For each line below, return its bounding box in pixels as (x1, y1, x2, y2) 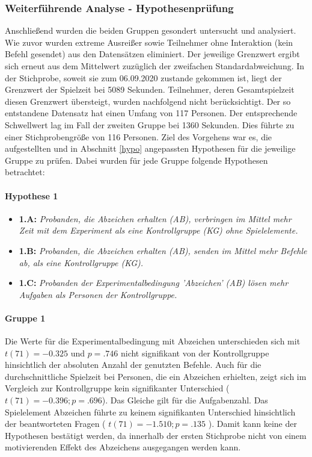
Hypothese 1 (5, 189, 58, 202)
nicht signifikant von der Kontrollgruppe (120, 346, 269, 359)
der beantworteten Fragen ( (5, 417, 106, 430)
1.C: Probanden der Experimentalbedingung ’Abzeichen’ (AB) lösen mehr (19, 276, 289, 289)
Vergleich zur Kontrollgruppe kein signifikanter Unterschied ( (5, 382, 230, 394)
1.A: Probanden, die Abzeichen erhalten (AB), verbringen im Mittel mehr (19, 212, 292, 225)
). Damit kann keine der (208, 417, 297, 430)
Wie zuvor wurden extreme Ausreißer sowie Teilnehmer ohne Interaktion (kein (5, 36, 293, 48)
